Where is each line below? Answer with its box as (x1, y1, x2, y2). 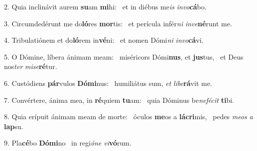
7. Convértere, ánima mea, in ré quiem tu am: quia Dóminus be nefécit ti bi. (4, 94, 234, 105)
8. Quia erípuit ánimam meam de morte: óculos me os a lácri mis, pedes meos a (4, 111, 253, 122)
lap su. (4, 121, 23, 131)
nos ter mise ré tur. (4, 61, 57, 72)
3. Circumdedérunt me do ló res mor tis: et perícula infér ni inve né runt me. (4, 18, 232, 28)
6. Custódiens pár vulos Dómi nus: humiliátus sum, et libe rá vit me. (4, 77, 212, 88)
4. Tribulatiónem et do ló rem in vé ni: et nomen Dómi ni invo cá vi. (4, 35, 204, 45)
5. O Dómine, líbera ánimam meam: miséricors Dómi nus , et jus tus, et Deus (4, 51, 244, 62)
